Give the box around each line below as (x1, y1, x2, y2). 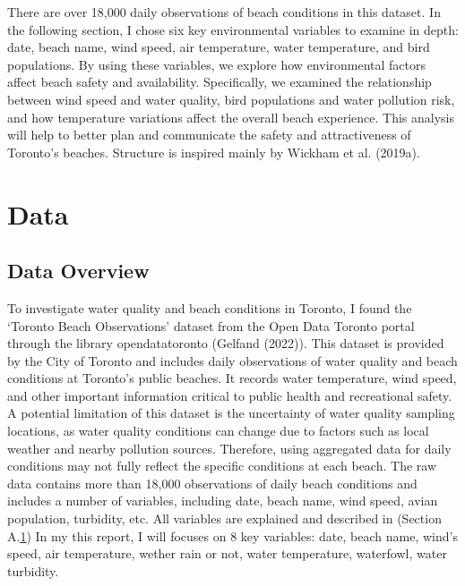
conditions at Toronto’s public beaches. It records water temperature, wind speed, (7, 369, 457, 387)
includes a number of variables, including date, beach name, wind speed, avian (7, 491, 438, 510)
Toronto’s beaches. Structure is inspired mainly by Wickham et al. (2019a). (7, 142, 420, 161)
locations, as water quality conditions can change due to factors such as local (7, 421, 429, 440)
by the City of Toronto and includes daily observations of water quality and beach (7, 351, 458, 369)
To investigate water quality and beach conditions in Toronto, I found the (7, 298, 412, 317)
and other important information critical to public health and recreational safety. (7, 386, 452, 404)
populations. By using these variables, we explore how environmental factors (7, 55, 426, 73)
